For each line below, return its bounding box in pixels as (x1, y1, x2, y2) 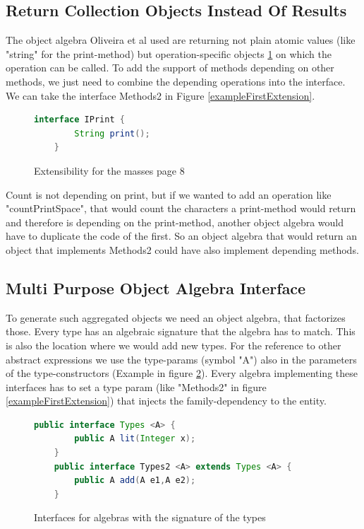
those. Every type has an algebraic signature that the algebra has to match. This (6, 324, 356, 339)
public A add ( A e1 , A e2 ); (74, 475, 196, 486)
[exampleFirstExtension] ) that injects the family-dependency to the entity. (6, 393, 327, 408)
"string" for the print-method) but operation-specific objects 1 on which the (6, 46, 332, 61)
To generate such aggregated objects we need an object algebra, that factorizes (6, 310, 346, 325)
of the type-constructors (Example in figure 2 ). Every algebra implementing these (6, 366, 358, 380)
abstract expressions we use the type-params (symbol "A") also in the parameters (6, 351, 357, 366)
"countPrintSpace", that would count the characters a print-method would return (6, 201, 356, 216)
